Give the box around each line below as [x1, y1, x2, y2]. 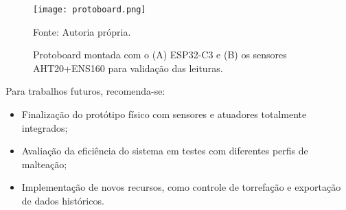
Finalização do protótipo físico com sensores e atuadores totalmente [21, 107, 307, 121]
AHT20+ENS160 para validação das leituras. [33, 60, 223, 75]
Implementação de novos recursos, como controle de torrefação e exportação [21, 180, 341, 194]
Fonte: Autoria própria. [33, 24, 131, 38]
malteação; [21, 156, 67, 171]
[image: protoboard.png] [33, 5, 146, 14]
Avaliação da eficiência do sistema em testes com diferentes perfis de [21, 143, 308, 158]
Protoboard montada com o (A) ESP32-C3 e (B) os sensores [33, 47, 287, 62]
